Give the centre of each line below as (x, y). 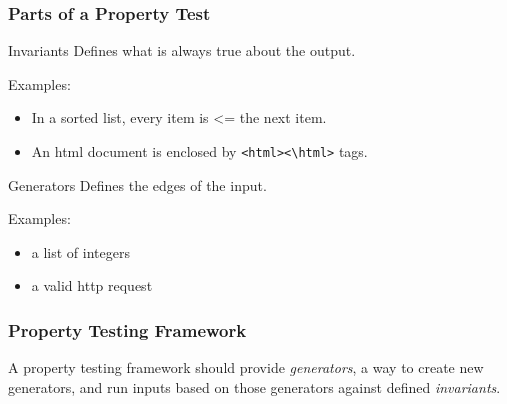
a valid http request (92, 285)
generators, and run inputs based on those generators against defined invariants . (254, 386)
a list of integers (80, 251)
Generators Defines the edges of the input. (137, 184)
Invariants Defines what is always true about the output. (182, 50)
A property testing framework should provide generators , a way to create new (246, 367)
